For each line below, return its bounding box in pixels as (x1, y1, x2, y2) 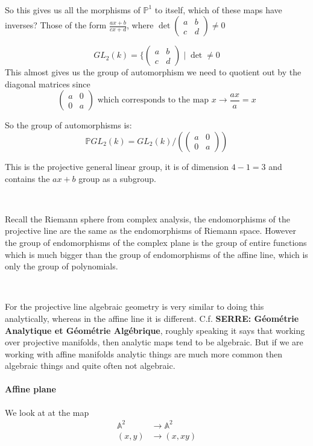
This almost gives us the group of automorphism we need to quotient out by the (5, 66, 302, 78)
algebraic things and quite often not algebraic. (5, 359, 175, 372)
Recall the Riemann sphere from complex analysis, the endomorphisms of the (5, 212, 290, 225)
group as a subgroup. (78, 172, 156, 184)
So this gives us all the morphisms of (5, 3, 141, 16)
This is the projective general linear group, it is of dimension (5, 160, 229, 172)
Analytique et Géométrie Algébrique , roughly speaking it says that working (5, 324, 305, 336)
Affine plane (5, 383, 56, 395)
